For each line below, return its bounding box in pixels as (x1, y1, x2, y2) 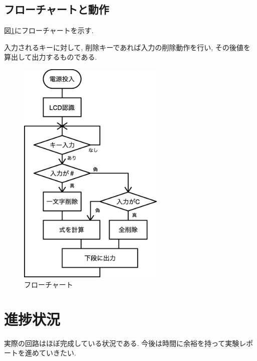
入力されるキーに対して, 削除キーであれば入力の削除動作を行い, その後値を (4, 42, 250, 52)
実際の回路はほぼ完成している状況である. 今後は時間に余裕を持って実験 (4, 337, 239, 348)
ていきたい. (39, 347, 76, 358)
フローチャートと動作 (4, 2, 109, 17)
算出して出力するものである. (4, 52, 97, 62)
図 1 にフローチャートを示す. (4, 25, 94, 36)
